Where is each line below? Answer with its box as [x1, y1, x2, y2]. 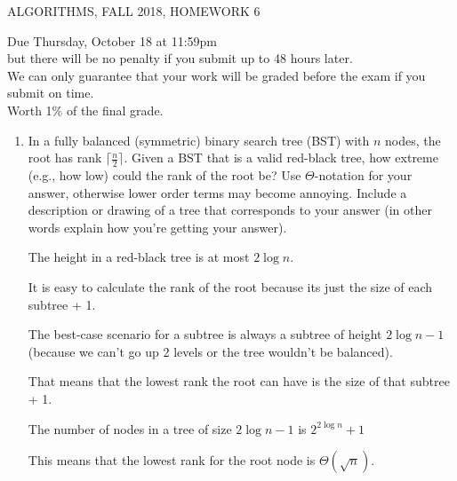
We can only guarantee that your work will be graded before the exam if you [7, 66, 426, 84]
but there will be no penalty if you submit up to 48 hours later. [7, 49, 353, 67]
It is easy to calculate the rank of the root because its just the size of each [28, 277, 433, 296]
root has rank [28, 148, 102, 167]
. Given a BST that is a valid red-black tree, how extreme [124, 148, 438, 167]
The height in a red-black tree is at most [28, 248, 250, 266]
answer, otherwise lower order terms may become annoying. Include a [28, 183, 407, 201]
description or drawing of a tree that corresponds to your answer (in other [28, 201, 432, 219]
